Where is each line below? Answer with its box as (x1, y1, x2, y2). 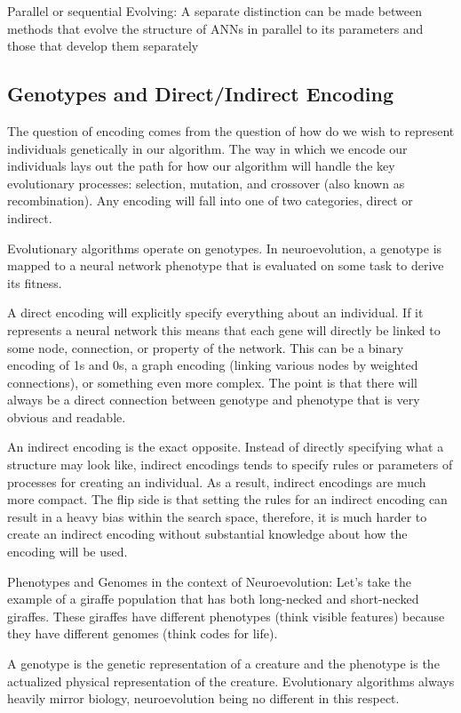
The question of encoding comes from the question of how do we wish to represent (7, 121, 455, 140)
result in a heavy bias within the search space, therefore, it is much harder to (7, 507, 427, 525)
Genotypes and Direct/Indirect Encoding (7, 80, 394, 108)
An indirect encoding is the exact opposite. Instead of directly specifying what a (7, 437, 444, 456)
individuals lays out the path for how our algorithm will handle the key (7, 156, 395, 175)
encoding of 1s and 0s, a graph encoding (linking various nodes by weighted (7, 356, 418, 374)
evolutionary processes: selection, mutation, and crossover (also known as (7, 173, 405, 192)
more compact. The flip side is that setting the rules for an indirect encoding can (7, 490, 448, 509)
